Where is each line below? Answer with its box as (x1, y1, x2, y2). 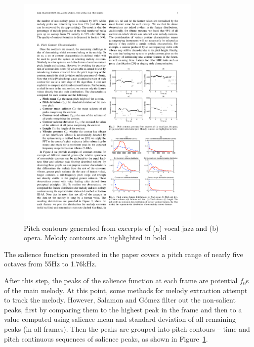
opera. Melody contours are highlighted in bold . (24, 232, 172, 243)
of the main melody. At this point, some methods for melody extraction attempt (4, 285, 248, 295)
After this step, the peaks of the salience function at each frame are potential (4, 275, 238, 286)
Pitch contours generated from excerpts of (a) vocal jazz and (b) (24, 222, 219, 233)
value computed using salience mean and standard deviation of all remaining (4, 314, 236, 324)
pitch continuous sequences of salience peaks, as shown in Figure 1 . (4, 333, 208, 344)
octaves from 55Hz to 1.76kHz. (4, 259, 97, 269)
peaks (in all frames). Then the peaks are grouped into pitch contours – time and (4, 324, 250, 334)
